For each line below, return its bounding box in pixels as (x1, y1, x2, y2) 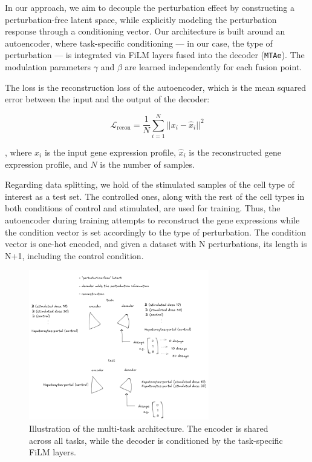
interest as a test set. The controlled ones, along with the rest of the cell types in (5, 190, 305, 202)
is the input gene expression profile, (44, 145, 176, 158)
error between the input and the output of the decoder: (5, 93, 210, 105)
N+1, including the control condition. (5, 249, 144, 262)
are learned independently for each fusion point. (125, 61, 302, 73)
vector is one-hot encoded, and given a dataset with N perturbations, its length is (5, 237, 307, 250)
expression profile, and (5, 157, 88, 170)
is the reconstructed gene (189, 145, 281, 158)
